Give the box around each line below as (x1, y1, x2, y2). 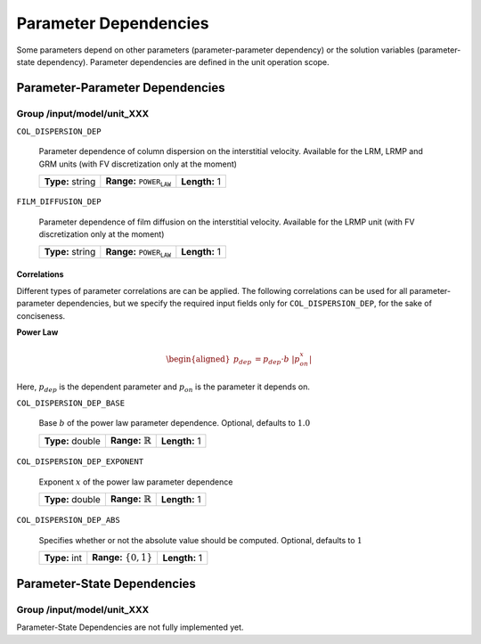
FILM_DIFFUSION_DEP (16, 197, 102, 207)
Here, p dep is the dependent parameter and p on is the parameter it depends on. (16, 381, 311, 394)
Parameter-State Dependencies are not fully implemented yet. (16, 622, 244, 632)
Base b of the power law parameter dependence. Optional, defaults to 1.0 (38, 418, 311, 428)
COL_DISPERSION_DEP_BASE (16, 397, 125, 408)
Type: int (44, 552, 83, 565)
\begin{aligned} (166, 354, 231, 364)
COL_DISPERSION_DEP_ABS (16, 515, 120, 526)
